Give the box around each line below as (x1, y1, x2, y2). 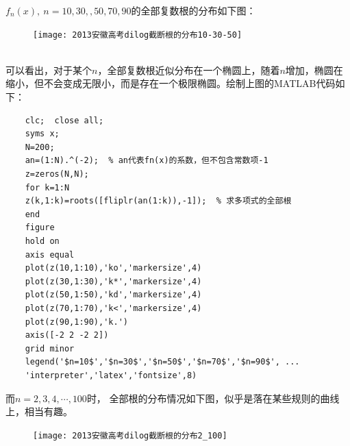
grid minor (25, 343, 75, 354)
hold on (25, 236, 60, 246)
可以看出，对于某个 (5, 62, 92, 77)
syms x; (25, 129, 60, 139)
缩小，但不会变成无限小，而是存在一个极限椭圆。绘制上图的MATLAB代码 (5, 76, 336, 90)
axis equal (25, 249, 75, 260)
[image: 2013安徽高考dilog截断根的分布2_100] (33, 430, 227, 441)
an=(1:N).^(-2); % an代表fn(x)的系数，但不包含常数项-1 (25, 156, 268, 166)
